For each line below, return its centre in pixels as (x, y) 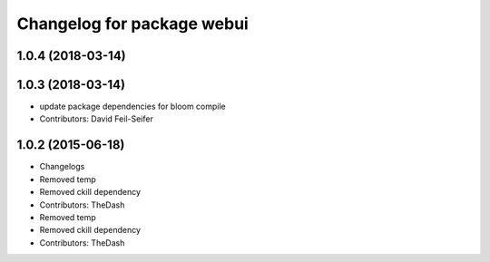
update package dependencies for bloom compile (132, 107)
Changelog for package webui (132, 24)
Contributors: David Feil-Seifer (96, 119)
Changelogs (62, 167)
